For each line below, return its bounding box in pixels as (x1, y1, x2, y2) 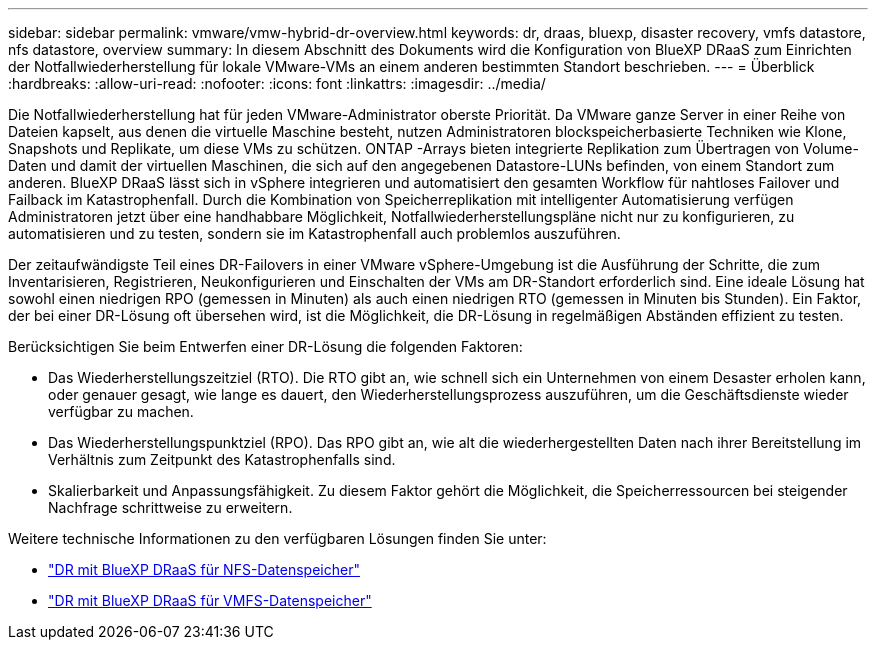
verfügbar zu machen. (48, 403, 194, 420)
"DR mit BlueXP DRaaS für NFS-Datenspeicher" (48, 561, 360, 578)
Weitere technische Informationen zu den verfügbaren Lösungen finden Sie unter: (8, 530, 547, 547)
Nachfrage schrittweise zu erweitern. (48, 499, 293, 516)
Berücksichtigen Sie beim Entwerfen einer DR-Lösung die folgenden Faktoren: (8, 338, 523, 355)
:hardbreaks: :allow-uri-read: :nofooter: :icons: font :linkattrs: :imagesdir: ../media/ (8, 75, 546, 92)
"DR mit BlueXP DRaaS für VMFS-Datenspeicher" (48, 592, 372, 609)
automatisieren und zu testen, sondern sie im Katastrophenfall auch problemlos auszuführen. (8, 225, 621, 242)
